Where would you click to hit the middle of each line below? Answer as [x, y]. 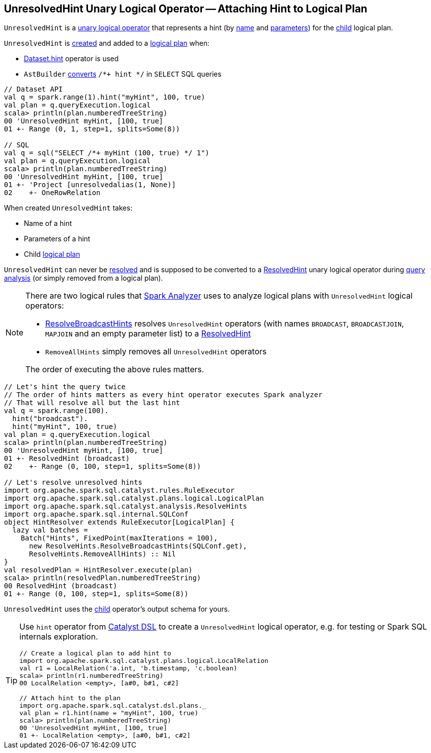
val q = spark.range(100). [56, 411]
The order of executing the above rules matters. [115, 370]
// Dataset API [34, 89]
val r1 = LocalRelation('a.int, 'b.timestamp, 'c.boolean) [129, 668]
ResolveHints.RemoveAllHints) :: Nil [102, 554]
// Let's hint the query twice [65, 387]
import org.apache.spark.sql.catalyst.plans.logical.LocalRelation [144, 661]
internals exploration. [59, 637]
